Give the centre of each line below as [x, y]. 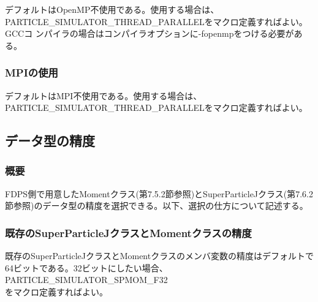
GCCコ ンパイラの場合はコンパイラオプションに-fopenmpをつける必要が [150, 33]
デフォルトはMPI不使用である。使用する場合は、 [104, 95]
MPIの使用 [32, 73]
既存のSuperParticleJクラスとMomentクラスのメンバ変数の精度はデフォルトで [159, 256]
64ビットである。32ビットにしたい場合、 [86, 267]
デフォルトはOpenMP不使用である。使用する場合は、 [112, 9]
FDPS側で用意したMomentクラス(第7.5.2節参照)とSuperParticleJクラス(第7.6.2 [159, 193]
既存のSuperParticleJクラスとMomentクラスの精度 [128, 232]
